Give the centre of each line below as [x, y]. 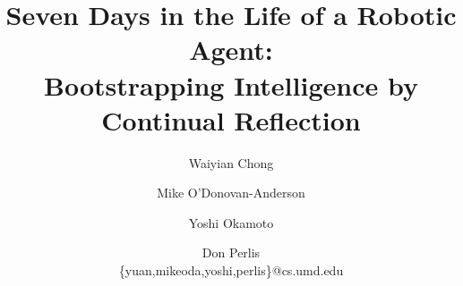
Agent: [231, 50]
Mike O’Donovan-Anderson [231, 193]
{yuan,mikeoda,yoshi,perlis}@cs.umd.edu [231, 270]
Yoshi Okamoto [231, 222]
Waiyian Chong [231, 162]
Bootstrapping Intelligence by [231, 84]
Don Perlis [231, 252]
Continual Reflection [231, 119]
